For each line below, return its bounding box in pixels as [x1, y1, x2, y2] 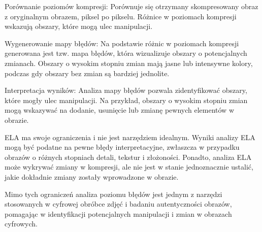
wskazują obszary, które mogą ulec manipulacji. [5, 21, 153, 31]
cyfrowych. [5, 218, 38, 229]
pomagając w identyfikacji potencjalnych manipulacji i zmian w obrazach [5, 208, 232, 219]
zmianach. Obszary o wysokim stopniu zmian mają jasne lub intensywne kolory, [5, 57, 253, 68]
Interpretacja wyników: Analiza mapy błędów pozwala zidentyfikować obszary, [5, 85, 247, 95]
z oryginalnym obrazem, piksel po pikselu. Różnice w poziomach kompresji [5, 11, 237, 21]
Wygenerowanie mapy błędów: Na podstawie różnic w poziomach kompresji [5, 38, 239, 48]
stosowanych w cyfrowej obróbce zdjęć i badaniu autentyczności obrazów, [5, 198, 232, 209]
